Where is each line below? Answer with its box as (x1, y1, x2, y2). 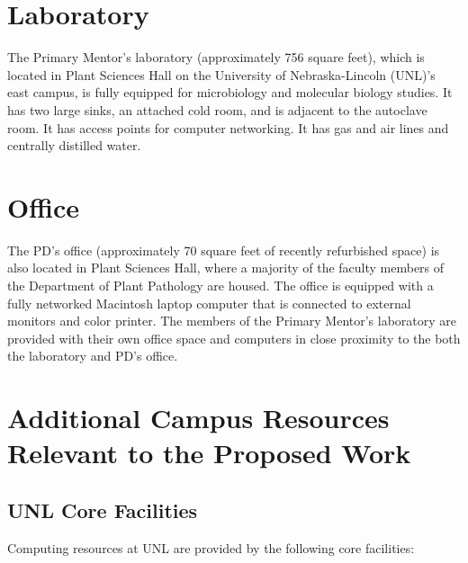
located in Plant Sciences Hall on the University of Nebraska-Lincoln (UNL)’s (7, 65, 436, 84)
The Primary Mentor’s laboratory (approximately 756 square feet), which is (7, 48, 425, 67)
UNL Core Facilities (7, 496, 198, 523)
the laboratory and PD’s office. (7, 346, 178, 365)
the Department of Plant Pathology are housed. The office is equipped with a (7, 276, 434, 294)
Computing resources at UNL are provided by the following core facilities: (7, 538, 415, 557)
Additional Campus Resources (7, 399, 390, 436)
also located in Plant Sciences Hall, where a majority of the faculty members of (7, 258, 445, 277)
